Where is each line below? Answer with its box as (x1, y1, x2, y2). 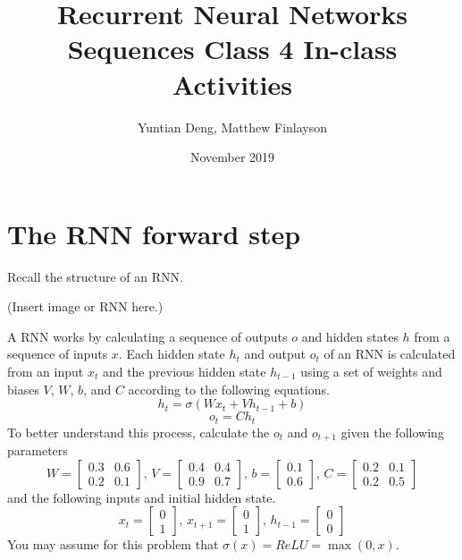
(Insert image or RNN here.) (7, 297, 164, 316)
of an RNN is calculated (323, 344, 456, 363)
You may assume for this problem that (7, 535, 219, 554)
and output (244, 344, 306, 363)
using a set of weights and (300, 362, 442, 380)
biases (7, 379, 39, 398)
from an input (7, 362, 84, 380)
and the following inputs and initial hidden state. (7, 488, 276, 506)
